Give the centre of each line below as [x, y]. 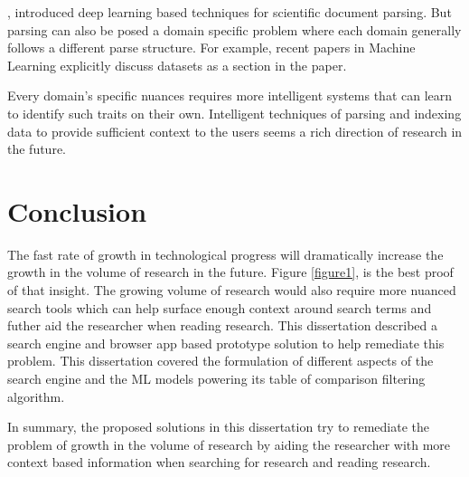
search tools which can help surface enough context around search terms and [220, 307]
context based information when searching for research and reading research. [219, 462]
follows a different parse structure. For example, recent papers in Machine [211, 48]
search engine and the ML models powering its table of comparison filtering [216, 379]
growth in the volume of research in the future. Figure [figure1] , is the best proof [230, 272]
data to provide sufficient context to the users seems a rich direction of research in [235, 131]
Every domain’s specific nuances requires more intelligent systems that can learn [230, 95]
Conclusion [77, 210]
